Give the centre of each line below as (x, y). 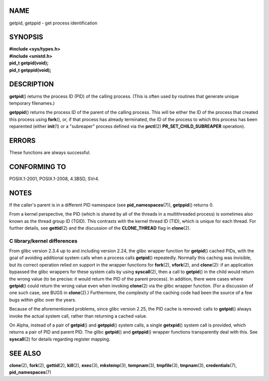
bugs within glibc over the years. (43, 300)
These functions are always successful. (50, 152)
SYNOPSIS (26, 37)
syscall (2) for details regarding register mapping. (60, 339)
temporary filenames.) (32, 103)
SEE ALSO (25, 353)
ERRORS (22, 141)
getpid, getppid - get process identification (53, 23)
